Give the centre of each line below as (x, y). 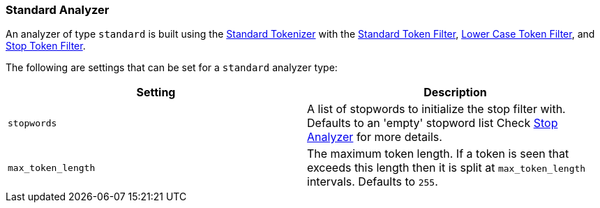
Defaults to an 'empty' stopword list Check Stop (433, 123)
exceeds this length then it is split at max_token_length (447, 168)
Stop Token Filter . (46, 46)
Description (455, 92)
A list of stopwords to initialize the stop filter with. (436, 109)
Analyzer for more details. (375, 137)
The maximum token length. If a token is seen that (438, 154)
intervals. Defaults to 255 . (373, 182)
